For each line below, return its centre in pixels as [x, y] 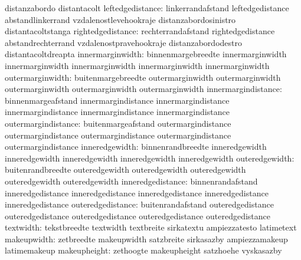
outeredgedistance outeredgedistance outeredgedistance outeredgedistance [138, 215]
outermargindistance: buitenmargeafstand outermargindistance [118, 123]
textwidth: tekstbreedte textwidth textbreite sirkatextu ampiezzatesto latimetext [151, 227]
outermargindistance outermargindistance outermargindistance [118, 135]
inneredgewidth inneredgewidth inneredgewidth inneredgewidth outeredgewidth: [150, 158]
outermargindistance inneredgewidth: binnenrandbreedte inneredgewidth [136, 147]
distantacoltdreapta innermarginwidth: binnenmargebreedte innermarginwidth [146, 54]
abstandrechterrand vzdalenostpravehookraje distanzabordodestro [123, 42]
